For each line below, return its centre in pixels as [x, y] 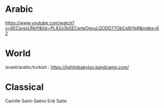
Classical [25, 87]
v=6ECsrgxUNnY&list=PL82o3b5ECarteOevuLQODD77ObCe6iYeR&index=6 [82, 28]
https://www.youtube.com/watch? [40, 23]
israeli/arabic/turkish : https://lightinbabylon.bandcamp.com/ [67, 67]
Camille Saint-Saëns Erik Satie [36, 101]
